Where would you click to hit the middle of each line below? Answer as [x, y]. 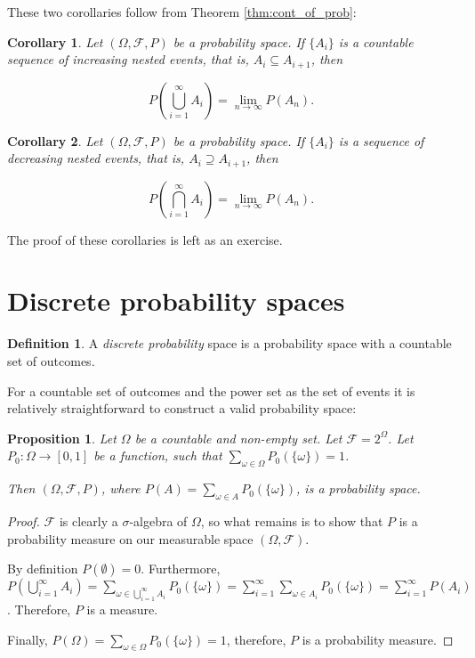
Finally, [28, 639]
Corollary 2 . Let [55, 140]
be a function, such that [158, 455]
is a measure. [122, 609]
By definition [43, 569]
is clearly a [89, 520]
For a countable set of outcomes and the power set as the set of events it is [211, 390]
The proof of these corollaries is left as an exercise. [145, 239]
